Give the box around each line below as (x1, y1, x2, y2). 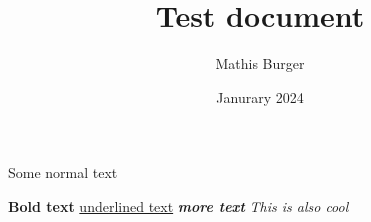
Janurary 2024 (216, 86, 304, 107)
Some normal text (8, 162, 118, 183)
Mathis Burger (215, 53, 305, 74)
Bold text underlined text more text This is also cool (8, 195, 349, 216)
